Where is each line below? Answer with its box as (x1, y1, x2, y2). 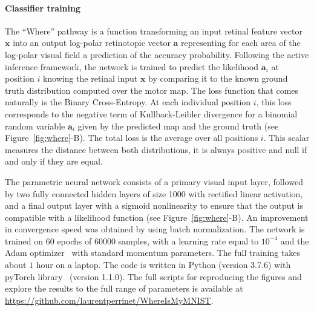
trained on (5, 234, 44, 247)
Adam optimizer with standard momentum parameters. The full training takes (5, 246, 301, 259)
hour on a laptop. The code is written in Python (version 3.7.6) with (36, 258, 291, 271)
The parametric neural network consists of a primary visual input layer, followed (5, 175, 303, 188)
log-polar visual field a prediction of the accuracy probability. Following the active (5, 48, 309, 61)
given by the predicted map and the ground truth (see (77, 119, 279, 132)
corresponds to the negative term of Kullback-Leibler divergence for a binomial (5, 107, 298, 120)
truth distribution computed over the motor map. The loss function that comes (5, 83, 299, 96)
